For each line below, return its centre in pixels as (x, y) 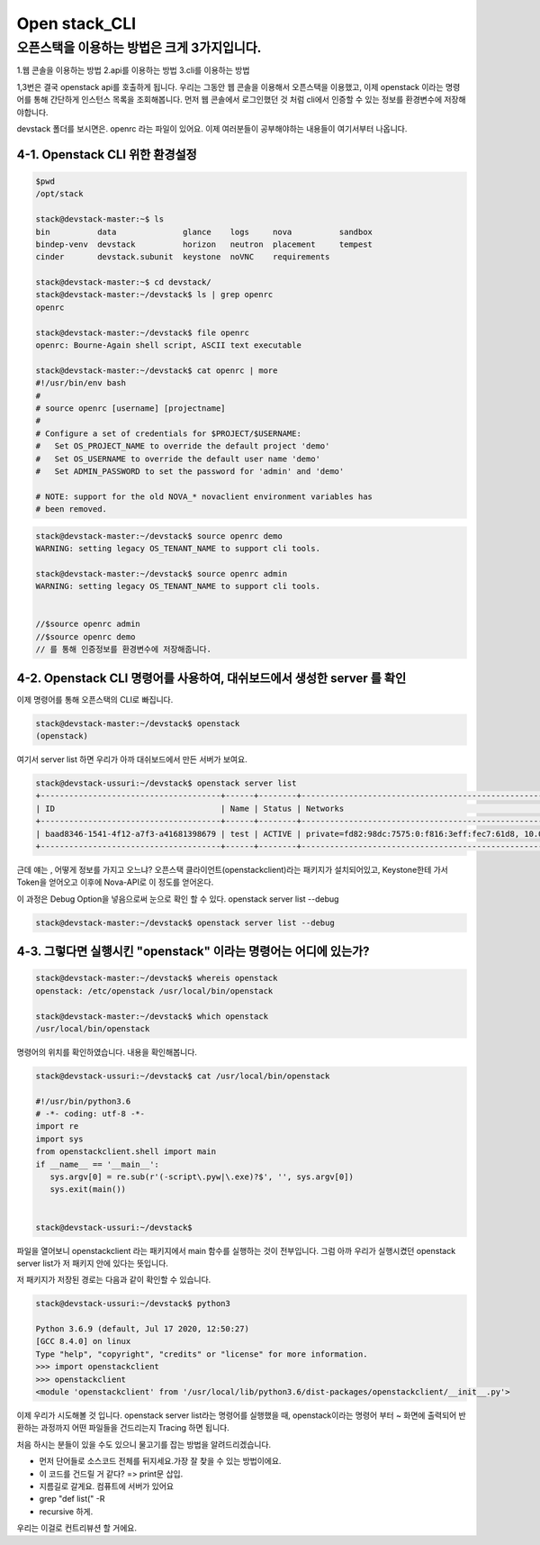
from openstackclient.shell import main (126, 1152)
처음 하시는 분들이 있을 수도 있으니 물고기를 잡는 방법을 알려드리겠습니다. (144, 1444)
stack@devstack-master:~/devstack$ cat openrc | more (157, 370)
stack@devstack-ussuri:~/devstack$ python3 (133, 1304)
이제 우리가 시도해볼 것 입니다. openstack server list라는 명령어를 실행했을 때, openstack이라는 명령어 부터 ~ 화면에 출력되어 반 (242, 1415)
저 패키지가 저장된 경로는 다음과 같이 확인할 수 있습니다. (114, 1280)
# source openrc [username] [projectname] (130, 408)
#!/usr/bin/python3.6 (83, 1101)
